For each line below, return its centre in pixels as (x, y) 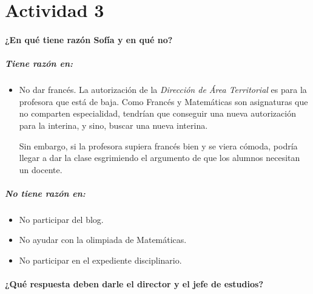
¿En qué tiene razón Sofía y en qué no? (89, 39)
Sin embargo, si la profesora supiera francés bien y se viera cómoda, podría (158, 145)
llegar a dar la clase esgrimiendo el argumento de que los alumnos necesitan (160, 158)
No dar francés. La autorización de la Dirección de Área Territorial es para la (163, 90)
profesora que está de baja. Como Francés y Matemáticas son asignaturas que (163, 101)
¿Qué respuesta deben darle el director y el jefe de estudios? (134, 284)
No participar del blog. (61, 219)
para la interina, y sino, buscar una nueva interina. (113, 125)
